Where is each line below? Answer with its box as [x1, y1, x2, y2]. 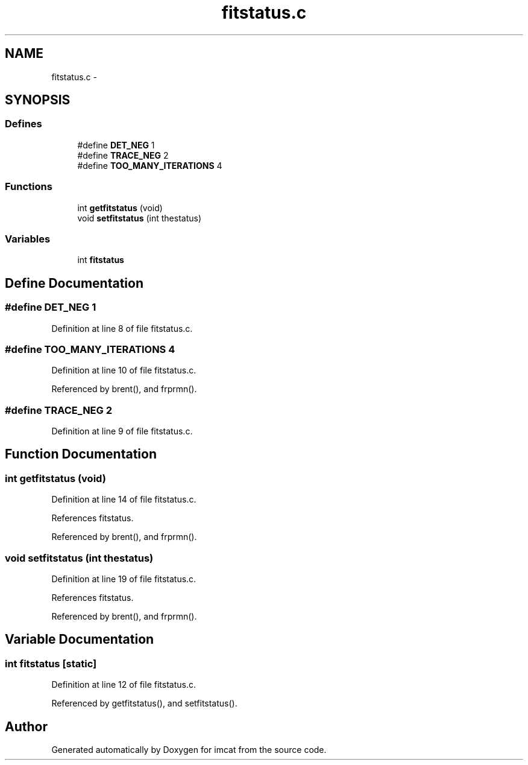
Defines [5, 118, 42, 130]
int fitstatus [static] [5, 657, 97, 670]
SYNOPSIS [5, 92, 71, 108]
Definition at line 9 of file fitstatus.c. [51, 426, 193, 437]
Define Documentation [5, 275, 143, 291]
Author [5, 719, 48, 734]
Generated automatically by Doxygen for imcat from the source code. [51, 744, 327, 755]
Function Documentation [5, 446, 157, 462]
